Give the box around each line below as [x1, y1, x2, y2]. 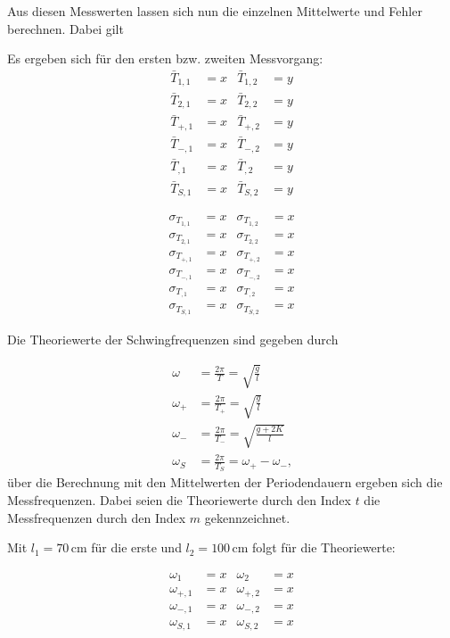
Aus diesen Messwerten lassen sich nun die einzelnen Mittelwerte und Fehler [7, 2, 422, 20]
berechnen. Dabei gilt [7, 19, 124, 37]
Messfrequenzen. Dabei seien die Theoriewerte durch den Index [7, 491, 351, 510]
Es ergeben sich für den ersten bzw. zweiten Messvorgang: [7, 49, 323, 68]
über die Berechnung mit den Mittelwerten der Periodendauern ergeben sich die [7, 473, 443, 492]
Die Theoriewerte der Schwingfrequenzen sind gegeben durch [7, 330, 339, 349]
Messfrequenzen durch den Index [7, 508, 186, 526]
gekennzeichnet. [204, 508, 290, 526]
